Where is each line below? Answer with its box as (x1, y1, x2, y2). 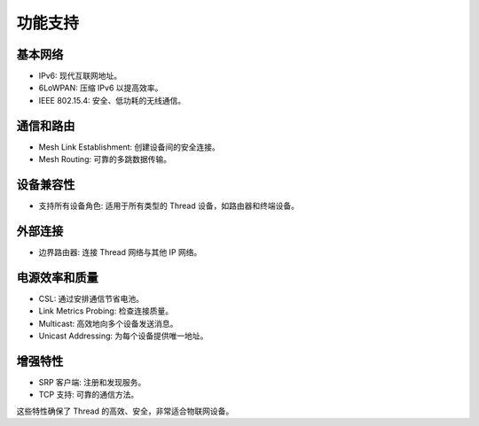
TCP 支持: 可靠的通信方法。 (38, 390, 139, 400)
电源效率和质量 (16, 270, 98, 285)
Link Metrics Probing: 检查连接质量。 (38, 306, 173, 316)
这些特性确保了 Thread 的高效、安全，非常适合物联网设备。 (16, 406, 234, 416)
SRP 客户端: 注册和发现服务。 (38, 376, 146, 387)
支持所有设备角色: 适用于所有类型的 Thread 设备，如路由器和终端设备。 (38, 200, 299, 212)
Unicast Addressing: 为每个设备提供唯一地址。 (38, 330, 208, 341)
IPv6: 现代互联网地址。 (38, 71, 122, 81)
